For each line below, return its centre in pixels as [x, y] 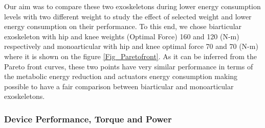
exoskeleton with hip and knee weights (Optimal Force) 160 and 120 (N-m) [122, 36]
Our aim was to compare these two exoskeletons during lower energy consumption [132, 6]
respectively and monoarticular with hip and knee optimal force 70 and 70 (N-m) [131, 46]
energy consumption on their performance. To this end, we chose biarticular [123, 26]
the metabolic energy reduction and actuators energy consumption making [121, 76]
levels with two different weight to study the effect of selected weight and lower [128, 16]
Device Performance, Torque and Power [88, 119]
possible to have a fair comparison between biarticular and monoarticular [119, 86]
